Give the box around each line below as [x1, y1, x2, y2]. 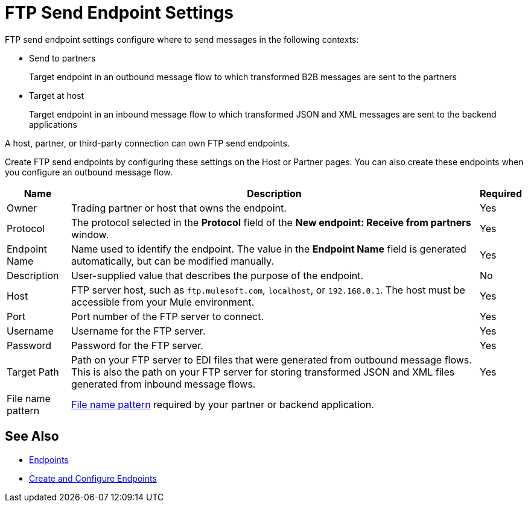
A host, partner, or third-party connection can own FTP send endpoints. [5, 137, 290, 148]
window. [71, 228, 109, 241]
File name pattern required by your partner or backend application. [71, 398, 374, 411]
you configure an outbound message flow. [5, 166, 173, 177]
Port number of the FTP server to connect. [71, 310, 264, 323]
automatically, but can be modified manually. [71, 254, 274, 267]
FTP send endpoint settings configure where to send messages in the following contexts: [5, 34, 359, 45]
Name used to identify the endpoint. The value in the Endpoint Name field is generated [71, 242, 466, 255]
